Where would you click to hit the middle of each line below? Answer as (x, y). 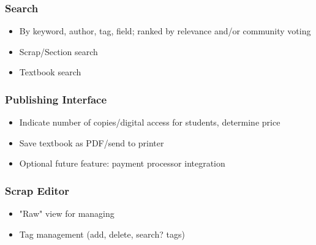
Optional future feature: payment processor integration (122, 163)
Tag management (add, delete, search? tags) (102, 234)
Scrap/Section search (58, 51)
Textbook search (50, 72)
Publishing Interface (56, 99)
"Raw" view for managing (67, 213)
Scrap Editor (37, 190)
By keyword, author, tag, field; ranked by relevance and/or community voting (165, 31)
